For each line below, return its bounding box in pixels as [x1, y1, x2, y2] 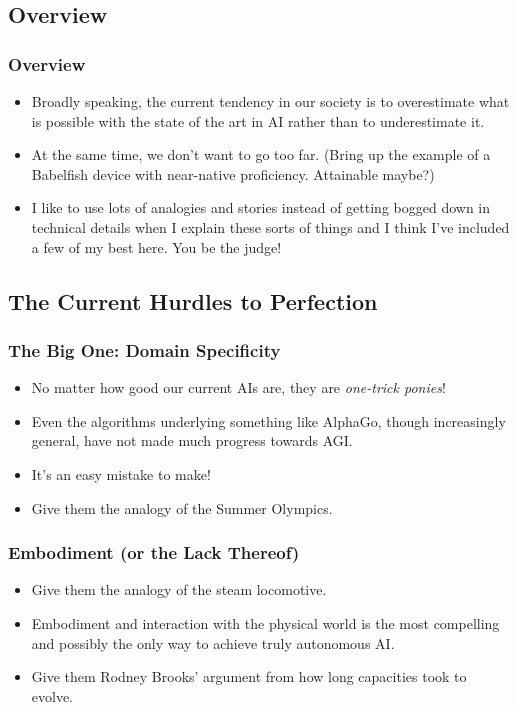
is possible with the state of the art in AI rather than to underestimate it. [31, 110, 485, 131]
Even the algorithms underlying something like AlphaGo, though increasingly [31, 410, 506, 431]
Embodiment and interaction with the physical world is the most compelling [31, 612, 500, 633]
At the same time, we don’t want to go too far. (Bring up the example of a [31, 144, 491, 165]
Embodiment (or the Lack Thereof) [8, 540, 300, 565]
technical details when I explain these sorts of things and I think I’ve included [31, 216, 510, 237]
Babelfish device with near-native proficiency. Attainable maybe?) [31, 163, 435, 184]
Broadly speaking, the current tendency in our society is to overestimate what [31, 91, 510, 111]
